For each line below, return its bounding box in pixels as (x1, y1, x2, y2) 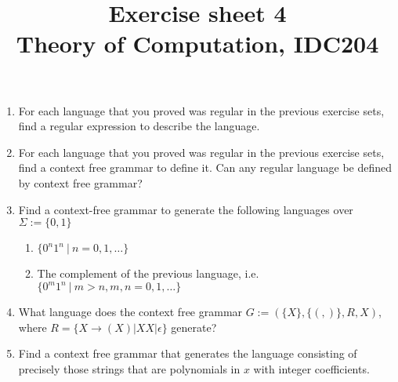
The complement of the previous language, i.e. (37, 265, 259, 282)
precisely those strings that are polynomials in (18, 361, 241, 377)
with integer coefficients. (253, 361, 370, 377)
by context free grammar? (18, 174, 143, 191)
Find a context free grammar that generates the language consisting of (18, 345, 357, 362)
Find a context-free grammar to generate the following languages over (18, 201, 353, 217)
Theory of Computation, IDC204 (16, 27, 379, 60)
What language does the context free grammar (18, 304, 243, 320)
